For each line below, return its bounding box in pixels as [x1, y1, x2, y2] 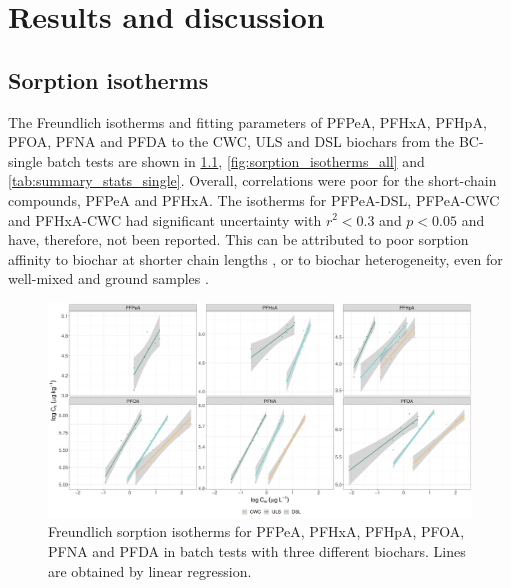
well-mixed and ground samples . [8, 268, 209, 289]
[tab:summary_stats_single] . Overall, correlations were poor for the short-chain [8, 170, 497, 191]
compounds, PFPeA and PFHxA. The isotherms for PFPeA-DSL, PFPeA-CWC [8, 189, 500, 210]
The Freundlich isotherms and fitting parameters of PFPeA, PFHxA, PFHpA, [8, 111, 487, 132]
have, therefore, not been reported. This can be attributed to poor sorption [8, 229, 469, 250]
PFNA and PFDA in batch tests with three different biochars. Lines [48, 541, 466, 561]
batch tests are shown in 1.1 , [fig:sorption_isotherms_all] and [46, 150, 425, 171]
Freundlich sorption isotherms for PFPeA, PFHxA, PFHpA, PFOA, [48, 521, 465, 542]
